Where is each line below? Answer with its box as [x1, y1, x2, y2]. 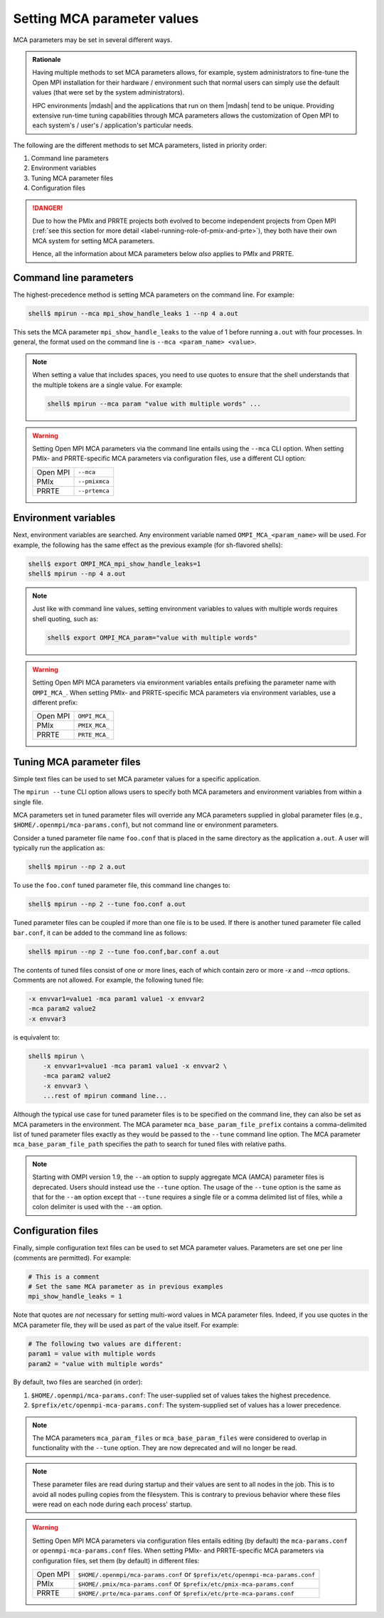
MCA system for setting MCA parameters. [32, 236, 155, 245]
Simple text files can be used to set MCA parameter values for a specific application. [13, 774, 261, 783]
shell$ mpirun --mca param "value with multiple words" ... [47, 399, 262, 408]
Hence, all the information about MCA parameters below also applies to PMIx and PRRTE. [32, 250, 294, 258]
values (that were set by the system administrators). [32, 88, 185, 97]
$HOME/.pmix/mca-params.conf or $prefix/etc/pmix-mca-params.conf [78, 1578, 294, 1588]
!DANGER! [32, 203, 63, 212]
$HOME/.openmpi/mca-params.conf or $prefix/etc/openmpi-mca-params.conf [78, 1569, 316, 1579]
